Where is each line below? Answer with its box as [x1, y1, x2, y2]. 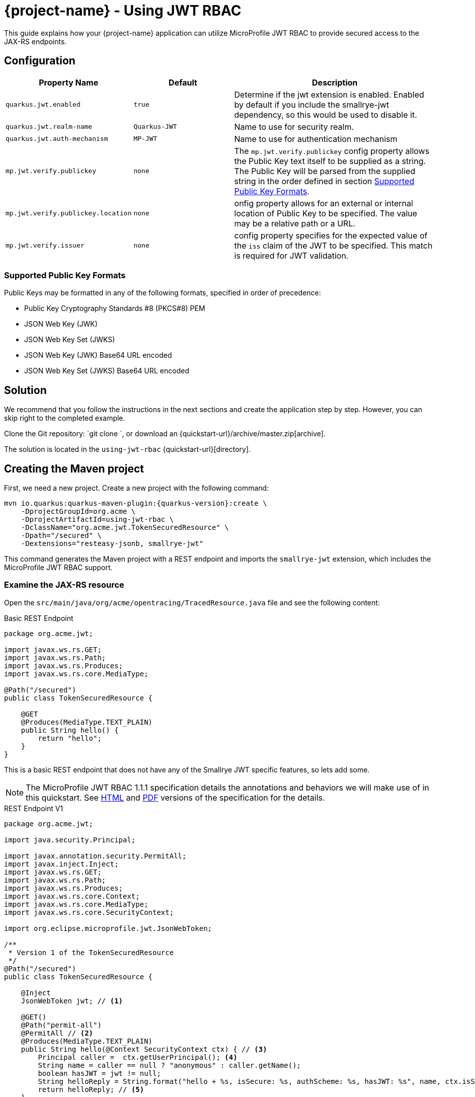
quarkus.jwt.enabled [6, 101, 81, 109]
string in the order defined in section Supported [234, 176, 415, 186]
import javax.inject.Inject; [4, 859, 119, 868]
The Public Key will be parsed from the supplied [234, 166, 416, 176]
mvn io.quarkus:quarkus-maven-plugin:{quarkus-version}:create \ [4, 499, 267, 508]
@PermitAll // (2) [21, 1029, 94, 1037]
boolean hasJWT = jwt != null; [38, 1069, 161, 1077]
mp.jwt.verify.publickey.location [6, 209, 132, 217]
